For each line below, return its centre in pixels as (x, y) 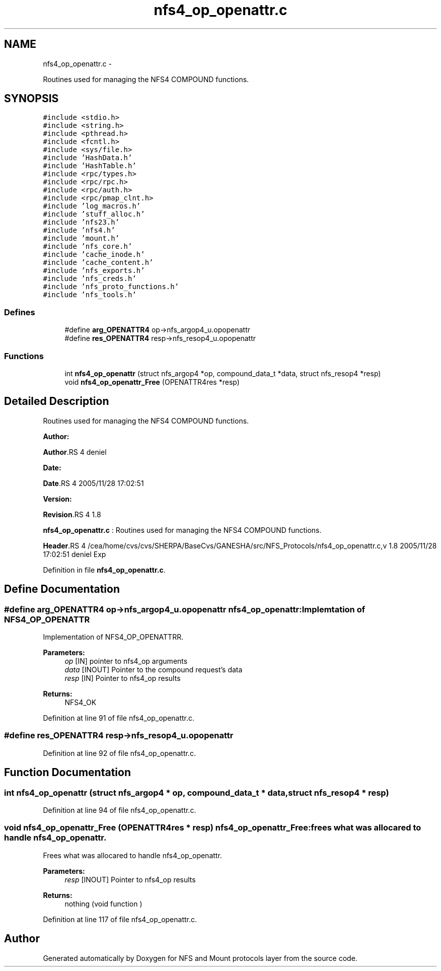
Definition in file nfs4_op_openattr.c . (104, 570)
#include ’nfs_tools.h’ (90, 295)
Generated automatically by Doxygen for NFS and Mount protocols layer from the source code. (200, 958)
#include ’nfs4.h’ (79, 230)
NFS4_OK (81, 702)
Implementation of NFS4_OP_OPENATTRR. (113, 637)
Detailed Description (57, 401)
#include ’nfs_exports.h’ (94, 271)
